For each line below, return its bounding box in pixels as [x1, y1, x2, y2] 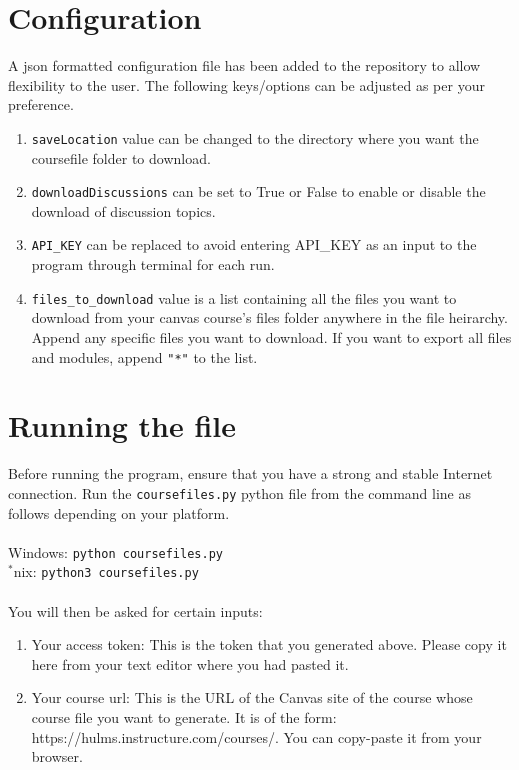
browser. [31, 746, 83, 767]
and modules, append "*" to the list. [31, 346, 258, 367]
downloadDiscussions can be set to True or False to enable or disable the [31, 181, 486, 202]
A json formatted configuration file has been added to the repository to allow [8, 55, 481, 76]
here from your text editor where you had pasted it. [31, 653, 349, 674]
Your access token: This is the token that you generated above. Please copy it [31, 634, 507, 655]
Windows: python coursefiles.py [8, 541, 223, 562]
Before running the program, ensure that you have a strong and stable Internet [8, 463, 493, 484]
